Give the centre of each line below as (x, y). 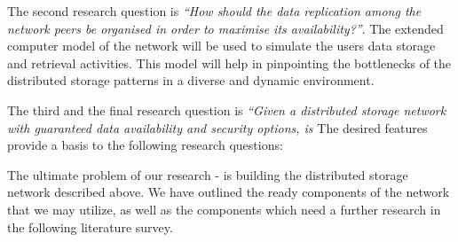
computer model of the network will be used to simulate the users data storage (221, 46)
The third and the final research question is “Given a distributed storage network (227, 109)
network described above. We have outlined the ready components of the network (229, 192)
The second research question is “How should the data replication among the (214, 11)
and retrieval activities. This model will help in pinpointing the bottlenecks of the (229, 62)
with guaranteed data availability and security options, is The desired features (217, 127)
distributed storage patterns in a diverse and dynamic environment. (191, 80)
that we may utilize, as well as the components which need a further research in (224, 209)
